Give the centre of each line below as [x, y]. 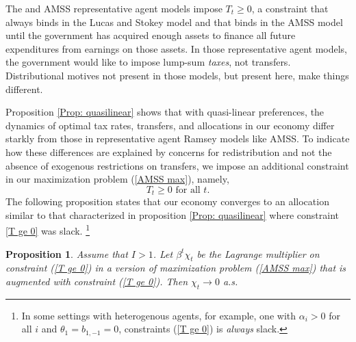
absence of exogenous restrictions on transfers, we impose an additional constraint [177, 165]
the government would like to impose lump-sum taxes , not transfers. [148, 62]
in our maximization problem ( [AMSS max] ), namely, [117, 179]
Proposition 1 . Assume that [67, 253]
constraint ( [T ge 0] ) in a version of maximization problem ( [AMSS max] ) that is [176, 268]
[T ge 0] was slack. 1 [48, 230]
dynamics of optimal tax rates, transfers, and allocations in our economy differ [170, 125]
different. [24, 89]
